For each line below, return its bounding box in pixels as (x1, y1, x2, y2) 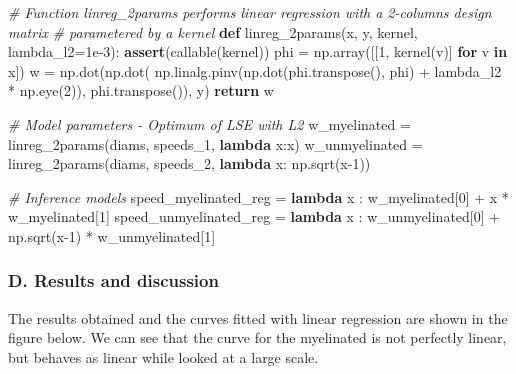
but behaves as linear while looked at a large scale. (8, 346, 319, 367)
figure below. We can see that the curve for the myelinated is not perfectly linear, (8, 327, 507, 348)
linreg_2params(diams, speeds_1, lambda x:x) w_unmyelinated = (8, 133, 423, 154)
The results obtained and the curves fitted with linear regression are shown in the (8, 307, 508, 328)
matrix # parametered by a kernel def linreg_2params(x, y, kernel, (8, 21, 418, 42)
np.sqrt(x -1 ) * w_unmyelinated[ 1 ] (8, 225, 216, 246)
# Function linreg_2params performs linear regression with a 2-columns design (8, 2, 492, 22)
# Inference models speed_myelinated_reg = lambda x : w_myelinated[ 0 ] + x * (8, 186, 509, 207)
